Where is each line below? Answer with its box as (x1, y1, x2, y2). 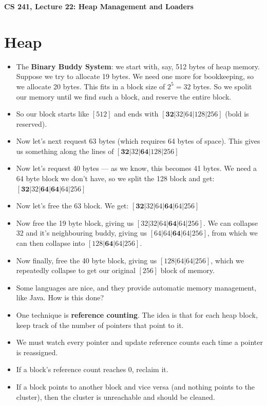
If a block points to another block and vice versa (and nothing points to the (16, 381, 255, 392)
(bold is (225, 108, 249, 119)
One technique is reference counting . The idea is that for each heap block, (16, 310, 258, 320)
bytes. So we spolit (193, 81, 252, 91)
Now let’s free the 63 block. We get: (16, 200, 129, 211)
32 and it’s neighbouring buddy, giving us (16, 227, 147, 238)
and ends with (114, 108, 159, 119)
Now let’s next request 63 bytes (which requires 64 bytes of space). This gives (16, 136, 260, 146)
